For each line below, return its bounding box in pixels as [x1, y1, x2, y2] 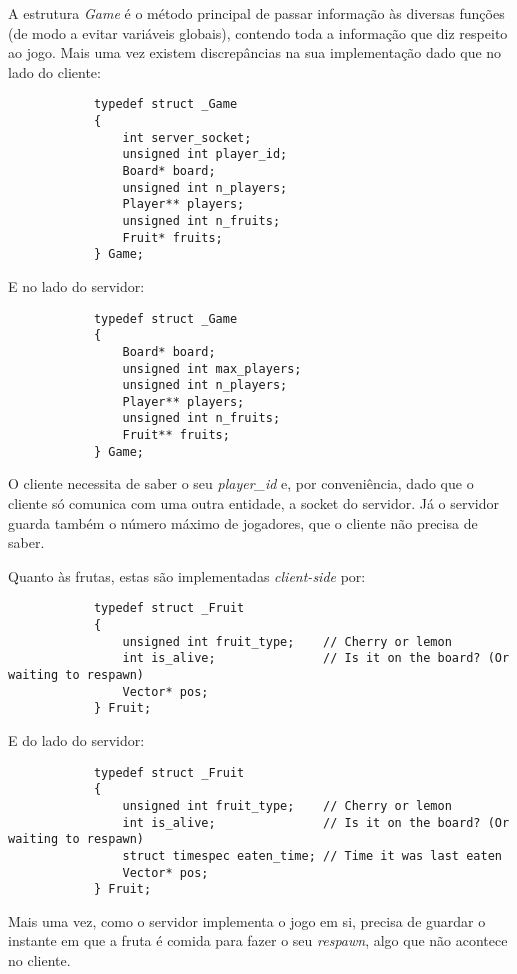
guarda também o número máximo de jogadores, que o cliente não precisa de [8, 512, 478, 533]
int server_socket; [122, 130, 252, 145]
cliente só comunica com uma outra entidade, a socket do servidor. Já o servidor [8, 493, 500, 514]
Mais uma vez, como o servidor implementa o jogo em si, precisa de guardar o [8, 910, 486, 931]
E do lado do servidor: [8, 730, 145, 750]
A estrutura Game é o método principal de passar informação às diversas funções [8, 3, 505, 23]
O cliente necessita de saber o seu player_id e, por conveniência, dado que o [8, 473, 474, 494]
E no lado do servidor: [8, 275, 145, 296]
